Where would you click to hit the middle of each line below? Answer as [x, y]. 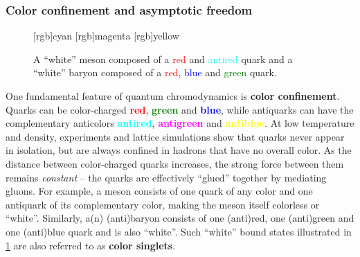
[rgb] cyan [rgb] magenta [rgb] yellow [106, 36]
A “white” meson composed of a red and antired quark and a [163, 59]
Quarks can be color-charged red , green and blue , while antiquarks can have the [180, 109]
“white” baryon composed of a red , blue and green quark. [155, 72]
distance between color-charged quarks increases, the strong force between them [175, 163]
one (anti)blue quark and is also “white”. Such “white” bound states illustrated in [179, 231]
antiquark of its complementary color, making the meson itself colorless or [163, 204]
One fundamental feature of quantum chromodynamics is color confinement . [173, 96]
